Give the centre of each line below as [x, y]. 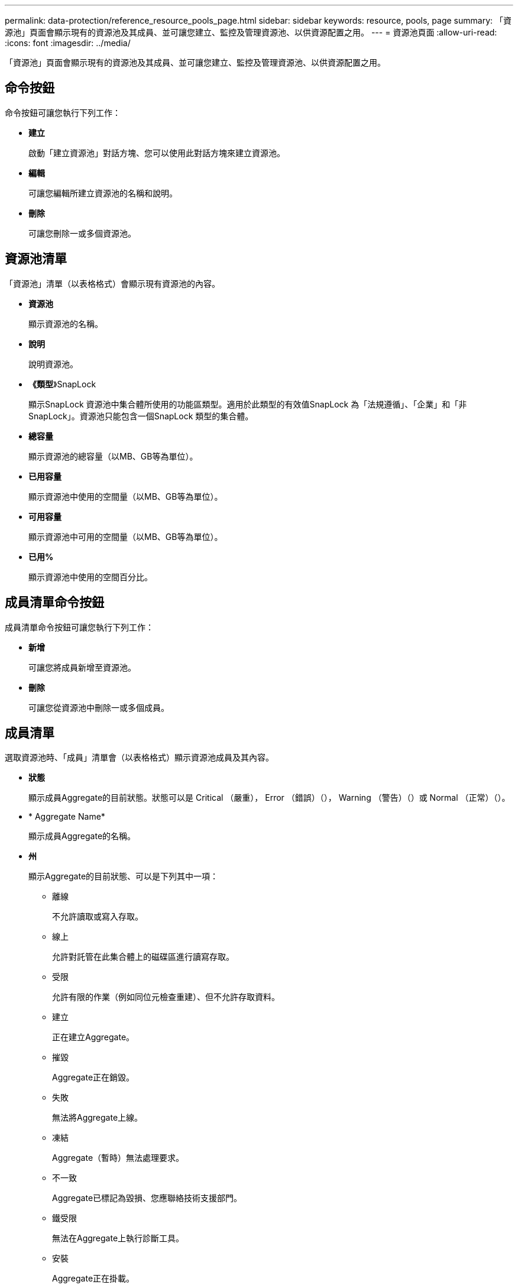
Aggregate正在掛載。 [93, 1279]
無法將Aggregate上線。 [98, 1118]
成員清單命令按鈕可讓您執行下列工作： [79, 627]
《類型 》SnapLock [62, 384]
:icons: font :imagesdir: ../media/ [68, 43]
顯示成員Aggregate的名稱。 [82, 836]
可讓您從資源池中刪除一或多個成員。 [99, 707]
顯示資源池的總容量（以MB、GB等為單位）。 [113, 456]
